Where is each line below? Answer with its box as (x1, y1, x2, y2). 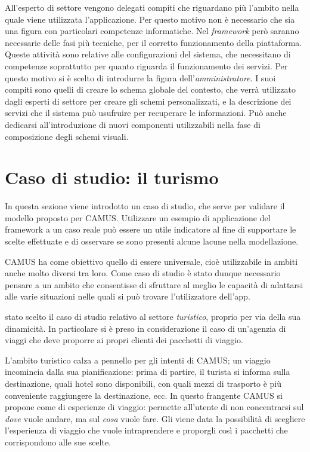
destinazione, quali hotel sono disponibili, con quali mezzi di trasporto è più (5, 377, 281, 389)
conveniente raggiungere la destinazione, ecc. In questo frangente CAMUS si (5, 389, 283, 401)
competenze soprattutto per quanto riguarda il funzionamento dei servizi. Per (5, 59, 288, 72)
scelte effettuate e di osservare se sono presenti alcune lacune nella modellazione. (5, 235, 299, 248)
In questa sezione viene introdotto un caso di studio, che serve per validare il (5, 200, 285, 212)
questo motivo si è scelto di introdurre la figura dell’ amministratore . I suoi (5, 71, 276, 84)
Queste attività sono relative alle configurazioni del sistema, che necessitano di (5, 48, 291, 60)
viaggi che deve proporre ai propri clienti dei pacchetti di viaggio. (5, 334, 243, 346)
